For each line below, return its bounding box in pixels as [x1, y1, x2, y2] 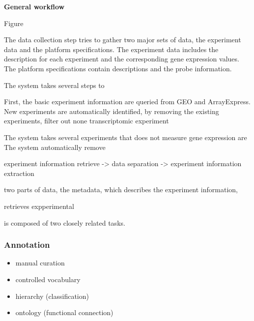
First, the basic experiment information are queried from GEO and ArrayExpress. [4, 96, 251, 107]
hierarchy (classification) [15, 291, 89, 301]
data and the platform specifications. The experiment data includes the [4, 44, 219, 54]
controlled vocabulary [15, 274, 81, 284]
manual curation [15, 258, 65, 268]
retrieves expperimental [4, 201, 74, 211]
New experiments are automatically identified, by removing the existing [4, 106, 219, 116]
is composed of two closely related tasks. [4, 217, 125, 228]
